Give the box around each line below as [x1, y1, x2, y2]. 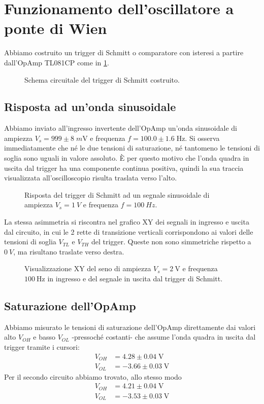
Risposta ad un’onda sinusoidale [4, 99, 176, 115]
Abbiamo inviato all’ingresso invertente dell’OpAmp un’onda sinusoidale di [4, 123, 237, 133]
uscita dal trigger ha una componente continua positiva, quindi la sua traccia [4, 162, 244, 173]
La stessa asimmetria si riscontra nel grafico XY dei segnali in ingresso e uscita [4, 216, 249, 227]
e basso [33, 332, 55, 342]
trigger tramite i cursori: [4, 342, 80, 352]
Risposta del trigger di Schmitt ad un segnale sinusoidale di [24, 189, 210, 200]
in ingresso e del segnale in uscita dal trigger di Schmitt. [47, 273, 223, 284]
